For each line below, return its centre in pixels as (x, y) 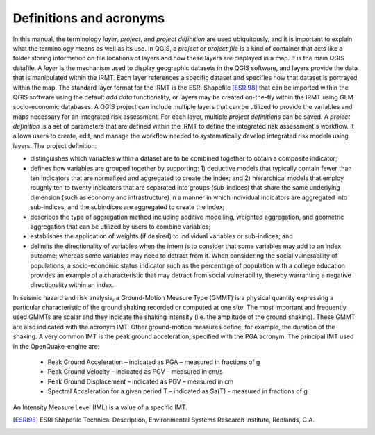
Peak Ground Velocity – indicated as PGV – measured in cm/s (135, 372)
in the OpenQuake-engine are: (56, 346)
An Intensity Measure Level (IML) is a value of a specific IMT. (100, 407)
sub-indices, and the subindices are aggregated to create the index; (127, 207)
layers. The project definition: (55, 145)
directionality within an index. (72, 285)
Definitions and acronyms (89, 18)
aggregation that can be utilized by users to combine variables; (120, 227)
